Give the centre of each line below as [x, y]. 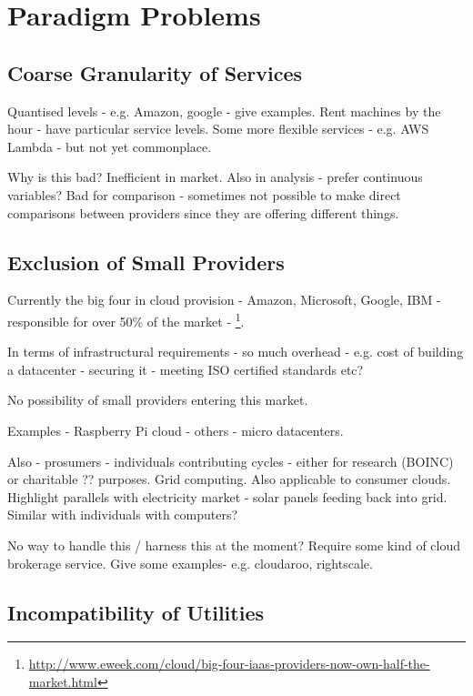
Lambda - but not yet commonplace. [110, 146]
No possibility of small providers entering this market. [158, 400]
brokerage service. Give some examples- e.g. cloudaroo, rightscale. [190, 563]
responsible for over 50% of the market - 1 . [126, 319]
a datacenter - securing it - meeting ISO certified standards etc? [186, 369]
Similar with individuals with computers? [123, 514]
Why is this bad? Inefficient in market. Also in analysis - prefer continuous [215, 177]
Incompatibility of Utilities [136, 612]
